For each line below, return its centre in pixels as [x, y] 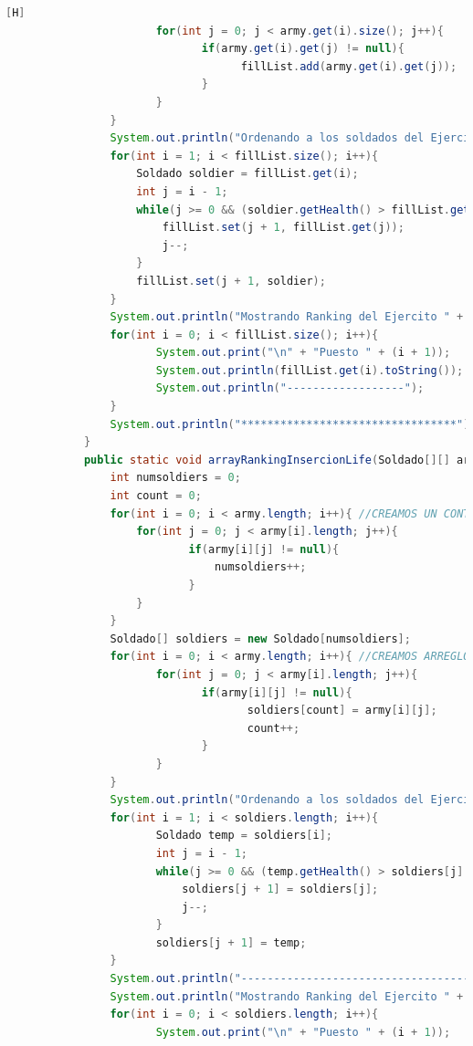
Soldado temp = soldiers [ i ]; [244, 836]
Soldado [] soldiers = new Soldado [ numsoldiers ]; [260, 638]
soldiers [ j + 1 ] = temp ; [231, 942]
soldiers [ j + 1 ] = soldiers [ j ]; [280, 889]
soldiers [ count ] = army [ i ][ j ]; [342, 711]
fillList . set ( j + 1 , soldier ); [231, 281]
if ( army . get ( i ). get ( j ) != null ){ [303, 49]
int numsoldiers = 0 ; [175, 478]
